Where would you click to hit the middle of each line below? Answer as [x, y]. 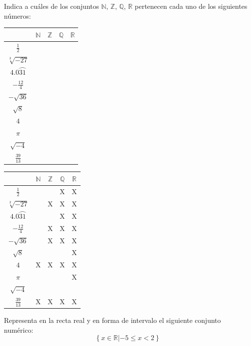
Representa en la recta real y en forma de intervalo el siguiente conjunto [112, 320]
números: [17, 15]
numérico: [19, 330]
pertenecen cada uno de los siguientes [191, 6]
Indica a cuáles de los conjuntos [52, 6]
